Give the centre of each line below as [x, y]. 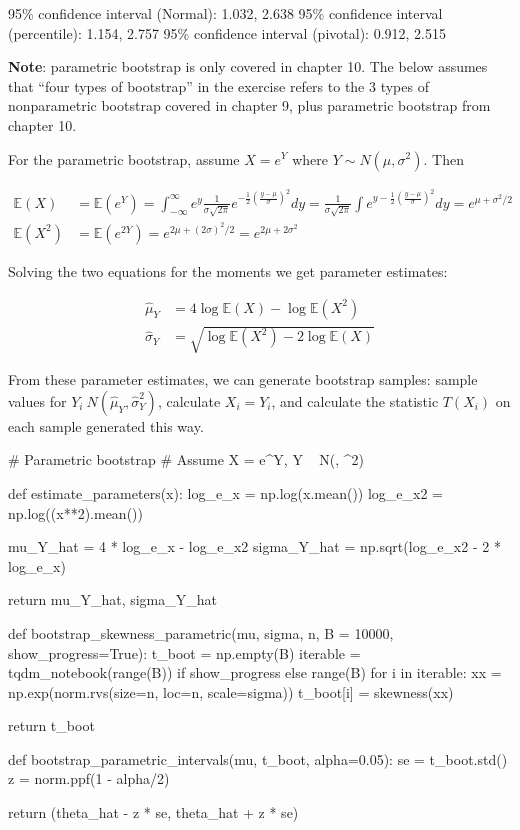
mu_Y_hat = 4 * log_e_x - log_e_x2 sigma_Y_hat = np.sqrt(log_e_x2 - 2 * [254, 546]
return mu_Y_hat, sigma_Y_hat [113, 599]
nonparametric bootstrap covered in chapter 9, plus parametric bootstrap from [249, 105]
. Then [443, 158]
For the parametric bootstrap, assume [124, 158]
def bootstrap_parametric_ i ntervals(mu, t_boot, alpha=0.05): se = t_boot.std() [258, 758]
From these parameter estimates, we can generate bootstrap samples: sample [243, 379]
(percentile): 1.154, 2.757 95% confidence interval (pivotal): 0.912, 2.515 [227, 32]
